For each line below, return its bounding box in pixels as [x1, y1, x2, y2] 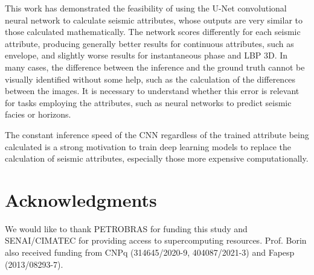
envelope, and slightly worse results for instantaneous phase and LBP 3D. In [5, 49, 288, 62]
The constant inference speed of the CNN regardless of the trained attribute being [5, 128, 309, 141]
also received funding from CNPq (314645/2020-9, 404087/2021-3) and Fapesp [5, 246, 295, 259]
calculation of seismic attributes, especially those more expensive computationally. [5, 152, 309, 165]
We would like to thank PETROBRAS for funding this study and [5, 222, 248, 235]
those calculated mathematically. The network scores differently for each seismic [5, 25, 301, 38]
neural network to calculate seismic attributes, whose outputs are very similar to [5, 13, 303, 26]
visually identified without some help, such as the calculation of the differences [5, 72, 296, 85]
